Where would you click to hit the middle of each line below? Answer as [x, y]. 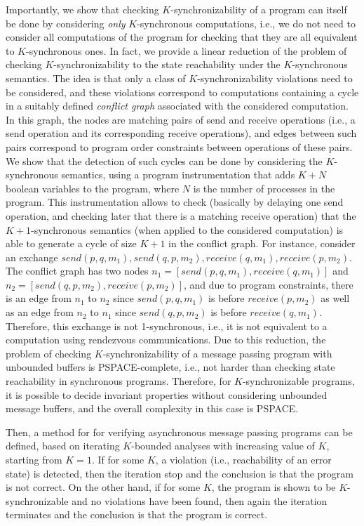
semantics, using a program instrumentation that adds [178, 175]
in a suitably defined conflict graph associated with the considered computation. [177, 106]
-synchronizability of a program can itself [259, 9]
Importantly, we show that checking [82, 9]
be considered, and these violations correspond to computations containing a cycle [182, 92]
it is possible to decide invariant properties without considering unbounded [167, 394]
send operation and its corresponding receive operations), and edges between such [181, 133]
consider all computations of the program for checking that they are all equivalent [182, 37]
